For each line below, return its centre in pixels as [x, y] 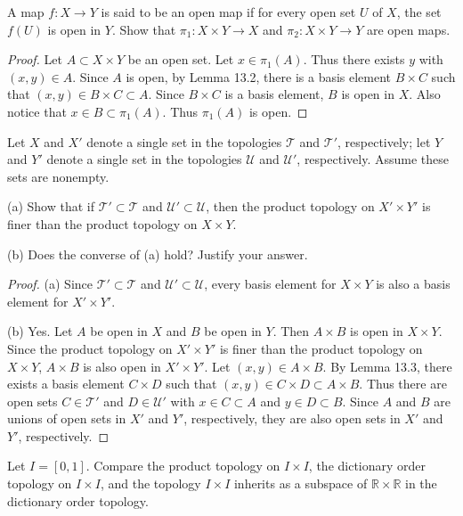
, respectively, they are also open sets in [292, 418]
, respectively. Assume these [373, 159]
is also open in [122, 366]
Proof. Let [35, 59]
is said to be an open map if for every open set [228, 12]
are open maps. [408, 29]
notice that [37, 111]
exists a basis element [66, 384]
